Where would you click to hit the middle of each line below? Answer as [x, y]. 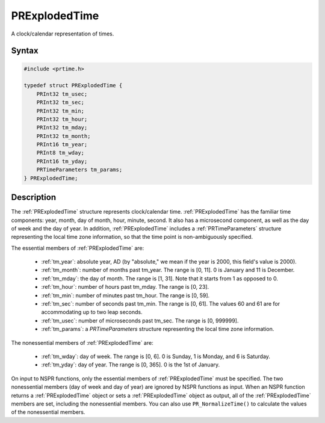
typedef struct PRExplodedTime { [73, 85]
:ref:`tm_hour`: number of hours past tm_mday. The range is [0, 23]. [125, 287]
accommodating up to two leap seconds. [92, 312]
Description [34, 198]
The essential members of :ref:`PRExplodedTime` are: [78, 248]
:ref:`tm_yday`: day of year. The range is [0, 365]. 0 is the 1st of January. [131, 365]
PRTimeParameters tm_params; [79, 170]
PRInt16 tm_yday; [62, 161]
